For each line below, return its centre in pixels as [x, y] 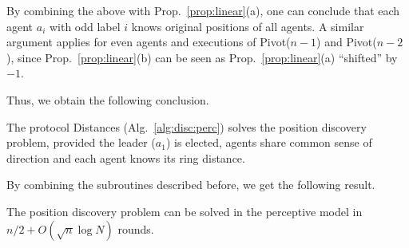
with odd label [85, 26]
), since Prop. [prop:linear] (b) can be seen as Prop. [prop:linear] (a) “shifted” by [202, 57]
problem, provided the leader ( [81, 142]
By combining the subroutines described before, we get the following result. [191, 185]
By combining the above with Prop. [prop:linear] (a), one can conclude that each [203, 10]
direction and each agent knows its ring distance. [126, 157]
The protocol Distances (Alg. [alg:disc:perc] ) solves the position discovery [187, 126]
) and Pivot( [347, 42]
